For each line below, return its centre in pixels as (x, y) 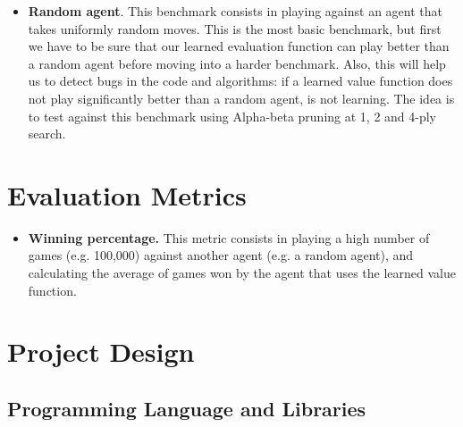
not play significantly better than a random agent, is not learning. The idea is (241, 98)
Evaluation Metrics (127, 194)
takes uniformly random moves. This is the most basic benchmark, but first (235, 28)
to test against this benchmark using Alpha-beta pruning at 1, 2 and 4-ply (232, 116)
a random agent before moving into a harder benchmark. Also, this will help (237, 63)
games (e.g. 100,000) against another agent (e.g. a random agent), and (221, 255)
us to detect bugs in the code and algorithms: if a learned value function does (240, 81)
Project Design (101, 352)
